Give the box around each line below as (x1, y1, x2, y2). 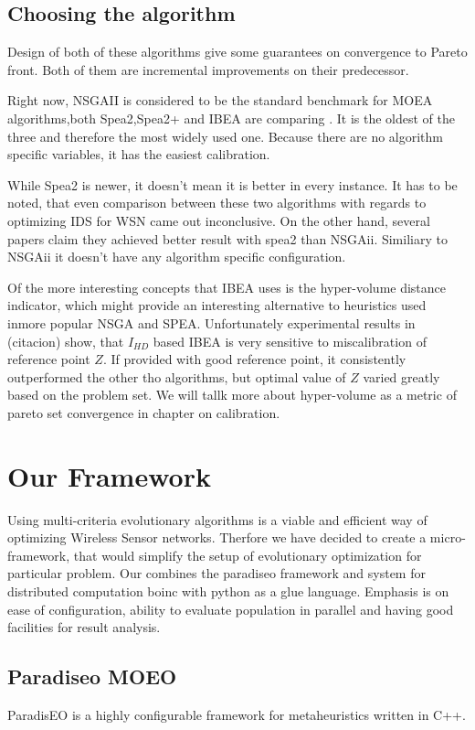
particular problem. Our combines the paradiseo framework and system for (7, 564, 426, 583)
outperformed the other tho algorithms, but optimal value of (7, 367, 346, 386)
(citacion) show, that (7, 331, 124, 350)
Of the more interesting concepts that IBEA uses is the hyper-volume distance (7, 277, 447, 296)
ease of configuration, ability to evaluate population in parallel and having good (7, 599, 454, 618)
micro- (429, 528, 466, 547)
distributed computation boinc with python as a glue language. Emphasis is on (7, 581, 449, 600)
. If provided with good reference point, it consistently (102, 349, 406, 369)
